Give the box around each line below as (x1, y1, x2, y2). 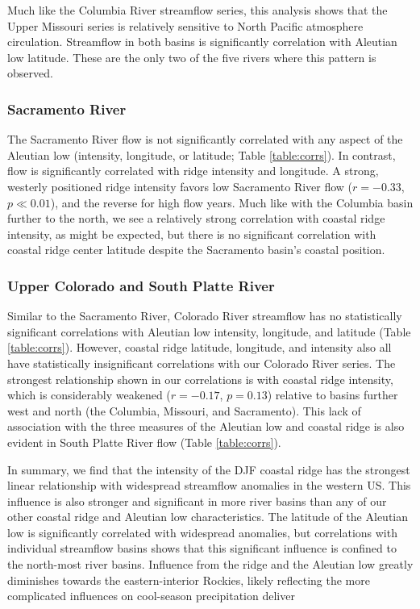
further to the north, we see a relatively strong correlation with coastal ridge (7, 210, 385, 227)
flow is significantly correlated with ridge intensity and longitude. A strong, (7, 162, 379, 179)
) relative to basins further (267, 386, 398, 403)
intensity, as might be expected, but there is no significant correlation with (7, 225, 376, 242)
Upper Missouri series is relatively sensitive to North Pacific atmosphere (7, 17, 364, 34)
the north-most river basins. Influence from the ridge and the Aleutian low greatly (7, 556, 414, 573)
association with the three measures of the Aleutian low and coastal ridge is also (7, 418, 405, 435)
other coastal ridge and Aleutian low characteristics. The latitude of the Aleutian (7, 508, 408, 525)
